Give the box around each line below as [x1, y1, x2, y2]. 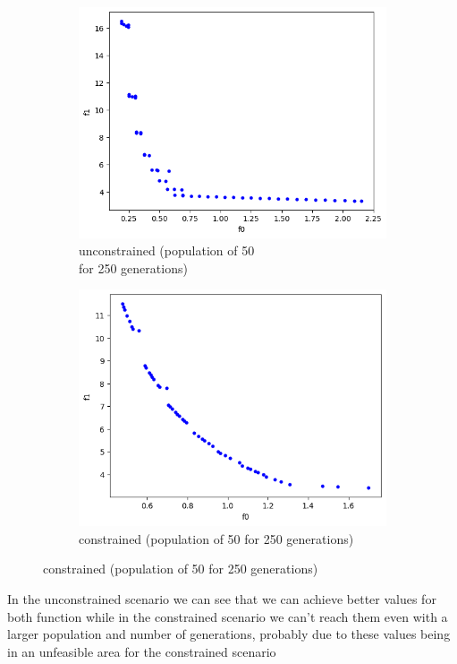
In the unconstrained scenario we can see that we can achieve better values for [7, 590, 436, 608]
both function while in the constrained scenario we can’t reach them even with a [7, 607, 448, 625]
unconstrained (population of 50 [79, 241, 255, 260]
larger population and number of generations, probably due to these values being [7, 625, 451, 643]
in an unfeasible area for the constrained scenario [7, 642, 276, 660]
